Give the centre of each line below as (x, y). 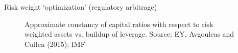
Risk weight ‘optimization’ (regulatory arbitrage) (81, 7)
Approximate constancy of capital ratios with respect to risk (119, 24)
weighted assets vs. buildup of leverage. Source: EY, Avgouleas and (129, 34)
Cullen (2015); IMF (55, 44)
